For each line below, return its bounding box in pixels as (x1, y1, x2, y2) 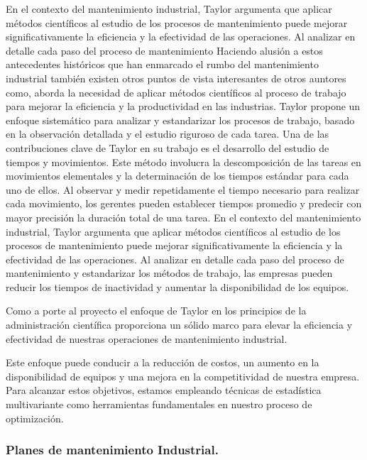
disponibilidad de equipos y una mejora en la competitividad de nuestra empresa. (6, 368, 360, 383)
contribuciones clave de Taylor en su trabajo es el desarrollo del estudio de (6, 140, 329, 155)
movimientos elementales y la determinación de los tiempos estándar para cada (6, 168, 349, 183)
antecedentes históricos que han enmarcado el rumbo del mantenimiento (6, 57, 319, 72)
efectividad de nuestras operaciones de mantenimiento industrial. (6, 331, 287, 346)
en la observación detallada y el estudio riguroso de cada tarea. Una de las (6, 126, 329, 141)
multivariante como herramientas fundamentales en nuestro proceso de (6, 397, 312, 412)
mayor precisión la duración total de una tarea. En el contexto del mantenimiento (6, 209, 361, 224)
